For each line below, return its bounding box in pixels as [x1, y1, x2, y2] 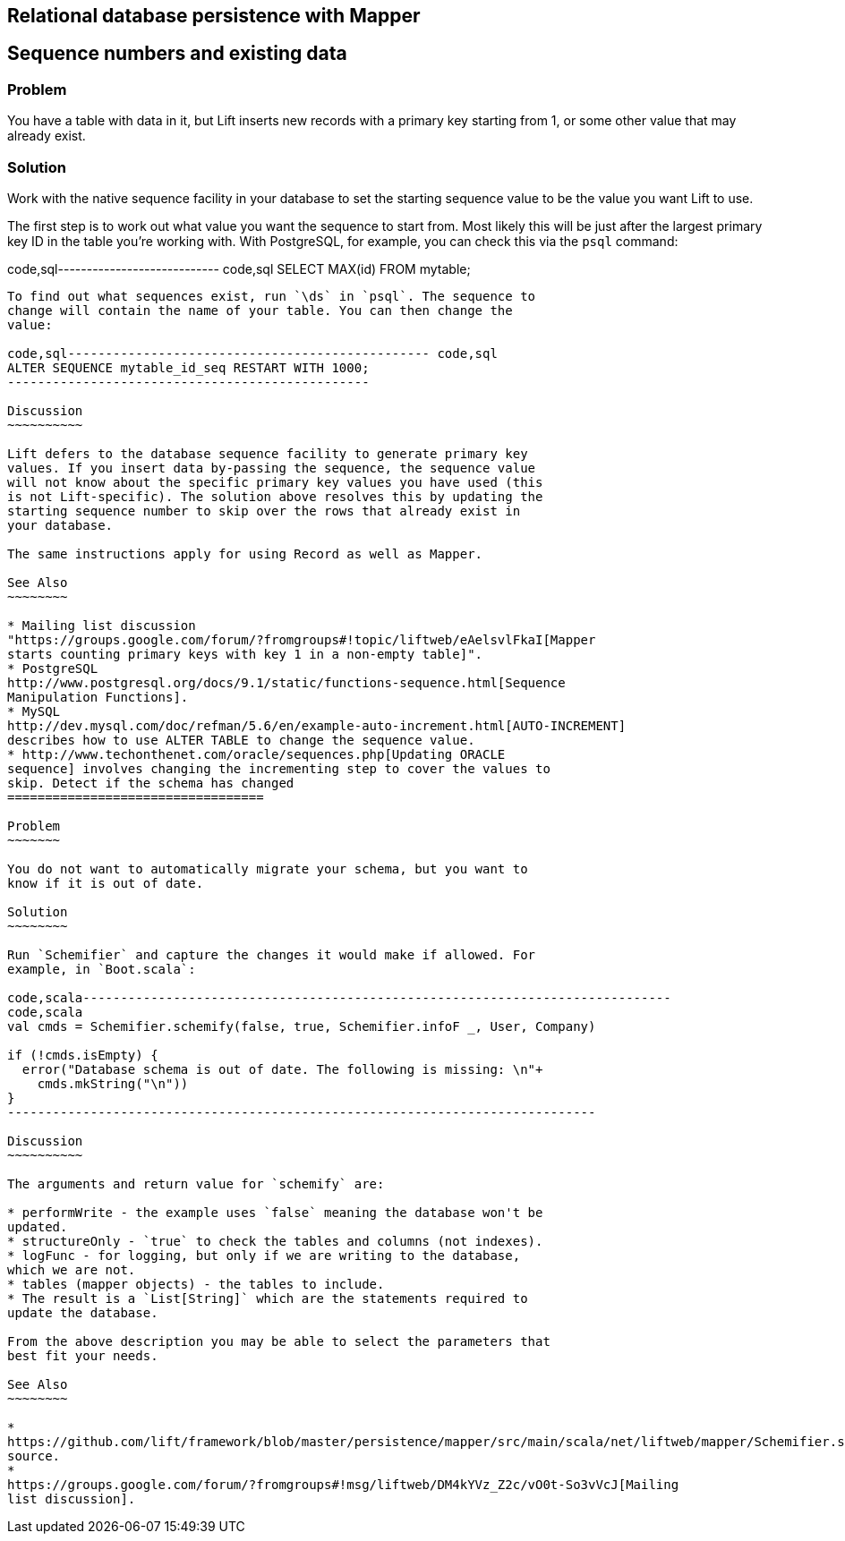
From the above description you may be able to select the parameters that [7, 1333, 551, 1349]
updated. [7, 1219, 68, 1234]
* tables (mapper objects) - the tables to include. [7, 1276, 385, 1291]
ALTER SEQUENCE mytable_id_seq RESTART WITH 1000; [7, 360, 370, 375]
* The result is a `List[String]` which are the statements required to [7, 1290, 528, 1306]
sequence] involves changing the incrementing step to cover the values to [7, 761, 551, 776]
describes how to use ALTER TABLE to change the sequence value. [7, 732, 475, 747]
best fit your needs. [7, 1348, 158, 1363]
